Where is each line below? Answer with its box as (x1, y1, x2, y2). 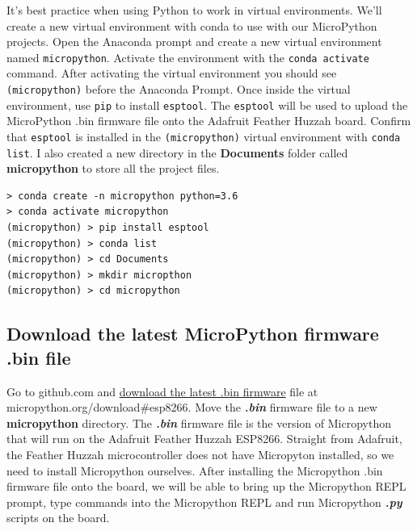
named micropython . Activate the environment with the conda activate (6, 48, 369, 65)
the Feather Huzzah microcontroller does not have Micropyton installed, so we (6, 445, 394, 462)
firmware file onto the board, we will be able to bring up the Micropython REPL (6, 478, 406, 495)
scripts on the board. (6, 509, 110, 526)
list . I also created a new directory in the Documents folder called (6, 144, 348, 161)
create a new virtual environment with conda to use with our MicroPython (6, 17, 377, 34)
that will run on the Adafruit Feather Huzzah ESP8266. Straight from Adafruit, (6, 430, 402, 447)
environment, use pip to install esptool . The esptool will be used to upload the (6, 96, 408, 113)
